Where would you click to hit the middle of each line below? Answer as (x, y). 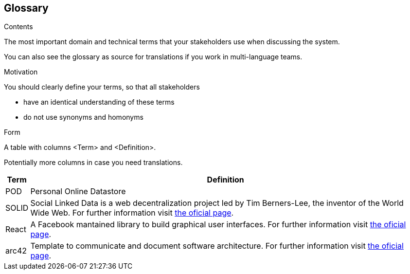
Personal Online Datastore (78, 192)
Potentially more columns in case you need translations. (93, 163)
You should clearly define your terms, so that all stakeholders (102, 87)
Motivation (21, 72)
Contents (18, 27)
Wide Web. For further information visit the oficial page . (132, 213)
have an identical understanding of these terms (99, 102)
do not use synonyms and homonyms (83, 117)
